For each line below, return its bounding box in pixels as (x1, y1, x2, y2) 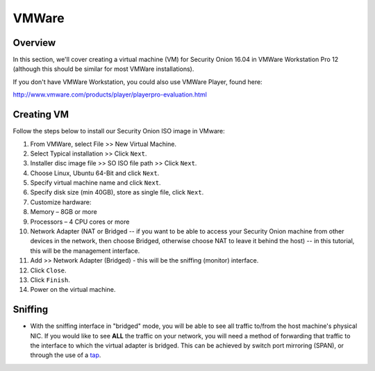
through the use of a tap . (30, 351, 101, 359)
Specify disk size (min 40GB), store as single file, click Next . (30, 188, 204, 197)
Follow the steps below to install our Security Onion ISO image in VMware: (12, 127, 225, 135)
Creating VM (12, 108, 69, 121)
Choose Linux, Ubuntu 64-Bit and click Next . (30, 169, 160, 177)
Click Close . (30, 266, 67, 274)
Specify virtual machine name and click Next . (30, 179, 161, 187)
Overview (12, 37, 56, 49)
